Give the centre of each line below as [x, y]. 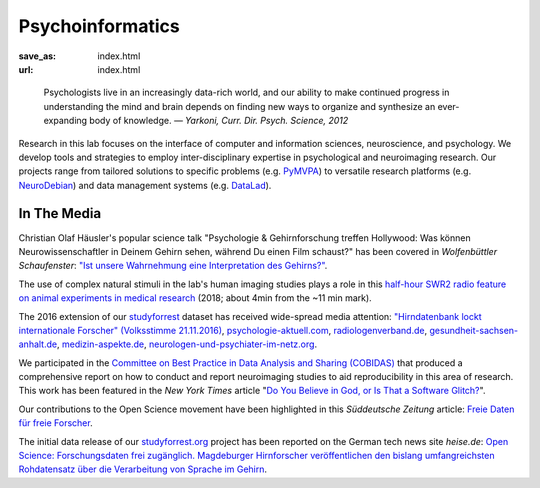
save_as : [37, 56]
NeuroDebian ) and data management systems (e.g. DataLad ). [145, 185]
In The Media [60, 213]
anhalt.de [38, 344]
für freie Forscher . [56, 423]
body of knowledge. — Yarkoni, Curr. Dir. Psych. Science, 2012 [219, 121]
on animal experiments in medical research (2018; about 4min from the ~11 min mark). [195, 298]
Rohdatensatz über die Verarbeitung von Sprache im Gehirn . [143, 469]
